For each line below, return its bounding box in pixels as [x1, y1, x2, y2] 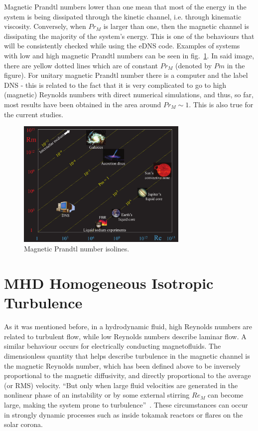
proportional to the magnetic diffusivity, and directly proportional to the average [4, 370, 251, 381]
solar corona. [4, 419, 43, 430]
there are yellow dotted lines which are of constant [4, 60, 158, 70]
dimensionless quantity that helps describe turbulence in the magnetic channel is [4, 350, 250, 361]
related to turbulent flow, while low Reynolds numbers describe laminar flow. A [4, 331, 247, 341]
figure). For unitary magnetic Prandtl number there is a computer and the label [4, 70, 248, 80]
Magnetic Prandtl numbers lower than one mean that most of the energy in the [4, 1, 247, 11]
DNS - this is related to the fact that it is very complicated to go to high [4, 79, 227, 90]
